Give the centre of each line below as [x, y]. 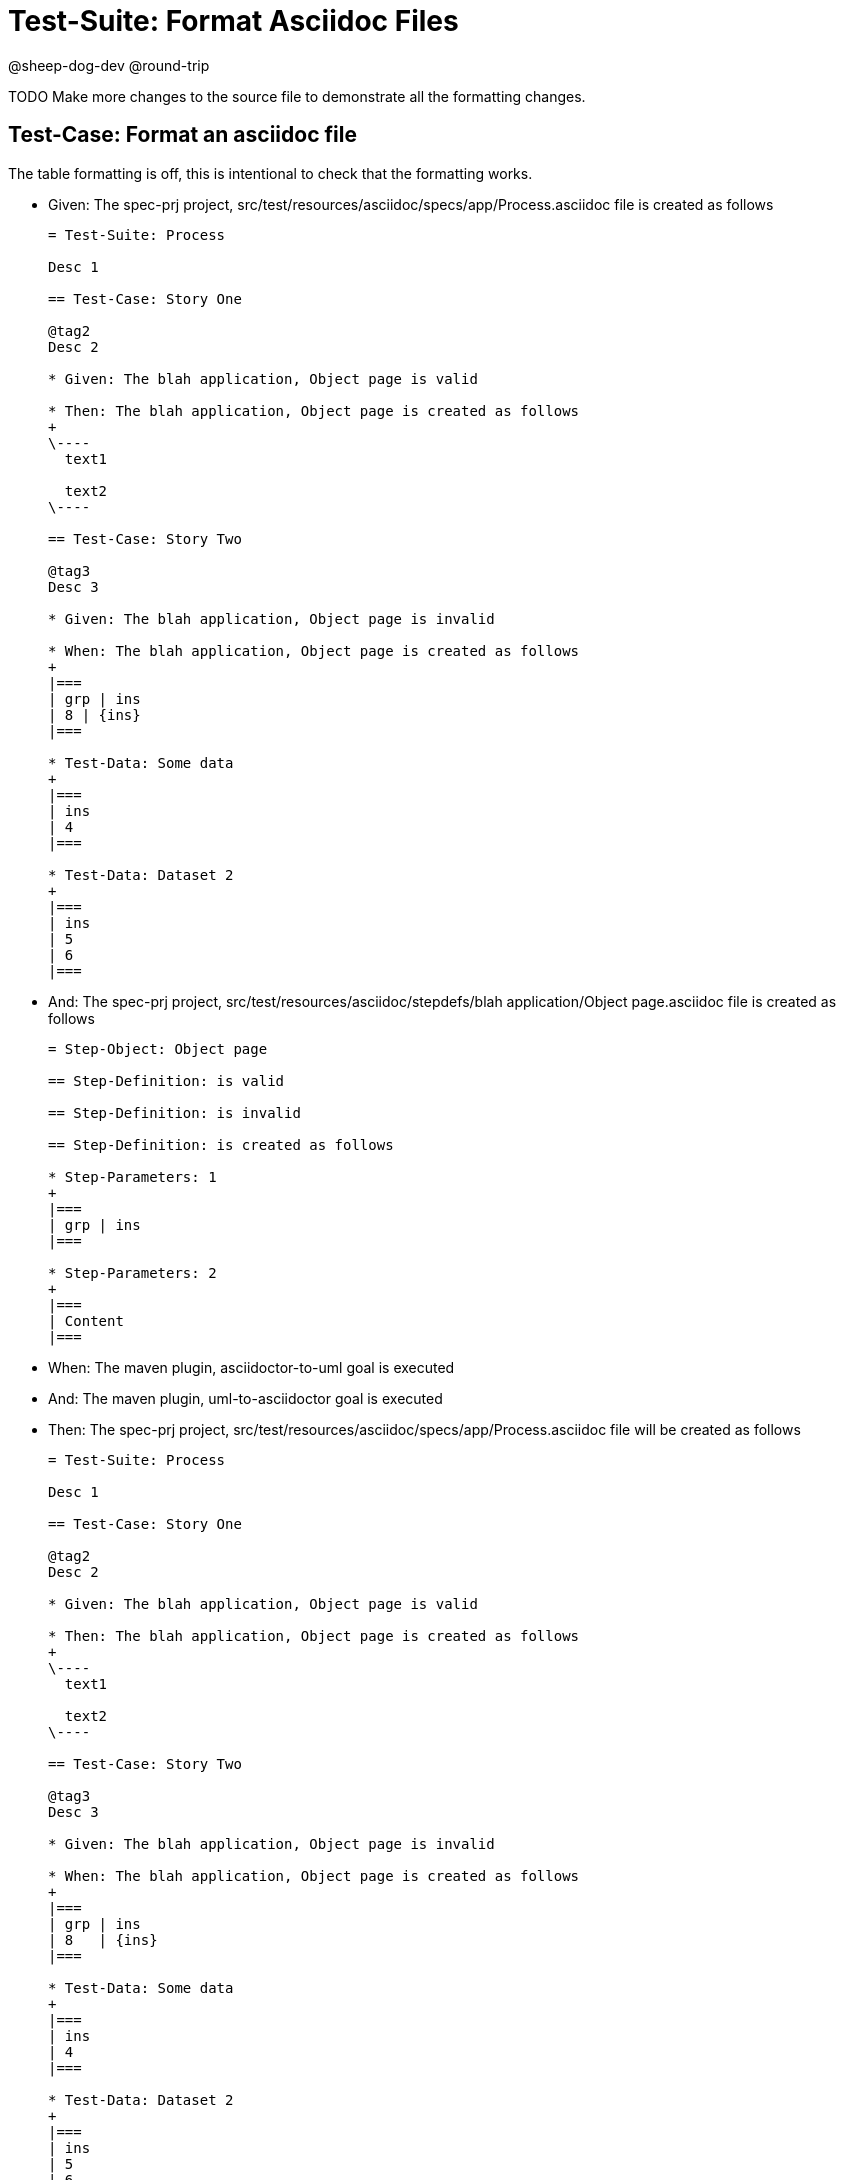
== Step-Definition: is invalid [174, 1112]
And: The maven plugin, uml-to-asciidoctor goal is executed [245, 1398]
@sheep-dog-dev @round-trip [109, 65]
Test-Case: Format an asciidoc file [182, 135]
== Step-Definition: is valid [166, 1080]
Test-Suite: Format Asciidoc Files [233, 21]
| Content [86, 1320]
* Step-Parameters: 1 [132, 1176]
